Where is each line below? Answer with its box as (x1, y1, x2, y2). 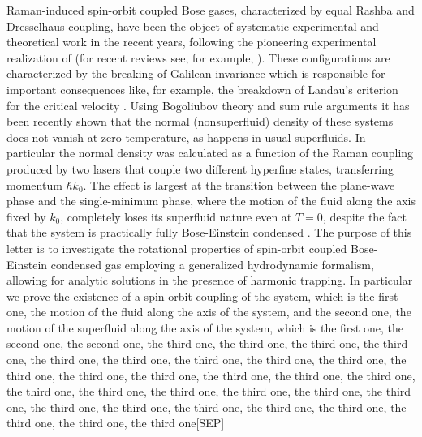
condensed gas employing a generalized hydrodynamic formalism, (50, 255, 374, 272)
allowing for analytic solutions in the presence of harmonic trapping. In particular (6, 272, 413, 289)
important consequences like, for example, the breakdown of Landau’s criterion (6, 80, 398, 97)
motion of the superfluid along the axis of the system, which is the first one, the (6, 319, 403, 336)
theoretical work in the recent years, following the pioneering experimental (6, 33, 377, 50)
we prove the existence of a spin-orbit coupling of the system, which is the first (6, 287, 398, 304)
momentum (6, 176, 62, 193)
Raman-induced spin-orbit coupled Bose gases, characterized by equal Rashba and (6, 2, 415, 18)
